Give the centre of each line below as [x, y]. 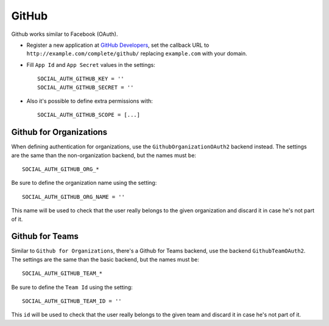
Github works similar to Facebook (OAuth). [65, 34]
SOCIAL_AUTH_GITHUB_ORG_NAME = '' [73, 197]
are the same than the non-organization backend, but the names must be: [104, 155]
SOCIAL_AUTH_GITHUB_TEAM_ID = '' [72, 301]
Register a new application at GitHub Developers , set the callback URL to [118, 45]
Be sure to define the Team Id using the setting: [72, 287]
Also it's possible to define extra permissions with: [90, 101]
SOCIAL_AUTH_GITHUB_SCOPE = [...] [89, 115]
